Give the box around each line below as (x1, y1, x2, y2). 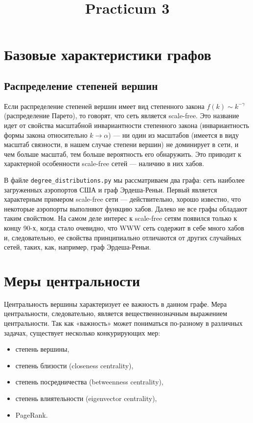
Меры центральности (4, 270, 140, 290)
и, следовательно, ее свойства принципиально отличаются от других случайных (4, 232, 242, 242)
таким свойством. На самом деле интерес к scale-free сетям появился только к (4, 213, 237, 223)
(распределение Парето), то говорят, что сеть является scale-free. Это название (4, 110, 239, 121)
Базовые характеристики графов (4, 44, 211, 64)
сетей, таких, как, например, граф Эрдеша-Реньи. (4, 242, 151, 252)
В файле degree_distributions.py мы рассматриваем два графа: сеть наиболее (4, 174, 245, 185)
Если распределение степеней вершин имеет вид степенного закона (4, 101, 205, 111)
